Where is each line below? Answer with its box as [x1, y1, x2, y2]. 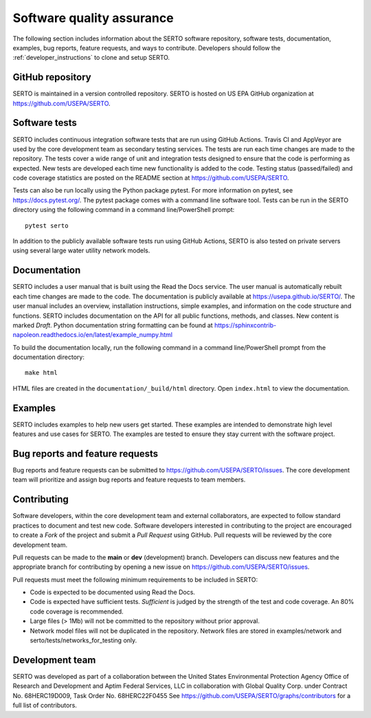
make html [25, 369, 58, 377]
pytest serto [25, 221, 69, 230]
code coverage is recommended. [30, 607, 124, 616]
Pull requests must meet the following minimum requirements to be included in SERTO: [12, 575, 258, 584]
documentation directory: [12, 353, 85, 361]
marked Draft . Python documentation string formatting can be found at [12, 320, 213, 329]
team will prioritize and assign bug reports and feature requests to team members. [12, 475, 246, 484]
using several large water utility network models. [12, 246, 150, 254]
